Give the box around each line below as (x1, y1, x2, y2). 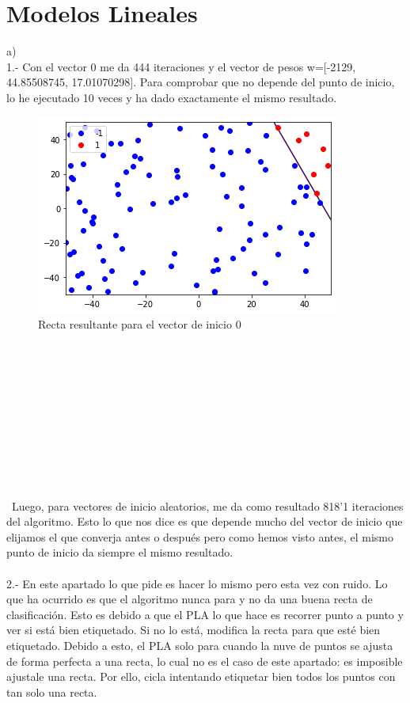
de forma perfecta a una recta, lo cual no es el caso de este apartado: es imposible (6, 652, 403, 669)
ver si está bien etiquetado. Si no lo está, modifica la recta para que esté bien (6, 621, 381, 638)
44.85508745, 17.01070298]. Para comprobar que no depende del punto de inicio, (6, 74, 395, 90)
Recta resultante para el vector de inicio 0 (38, 316, 241, 332)
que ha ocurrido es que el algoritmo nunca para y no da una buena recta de (6, 591, 373, 607)
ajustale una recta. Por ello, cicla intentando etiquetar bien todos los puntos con (6, 668, 396, 685)
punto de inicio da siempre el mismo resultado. (6, 544, 233, 560)
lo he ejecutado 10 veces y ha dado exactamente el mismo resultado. (6, 89, 337, 105)
